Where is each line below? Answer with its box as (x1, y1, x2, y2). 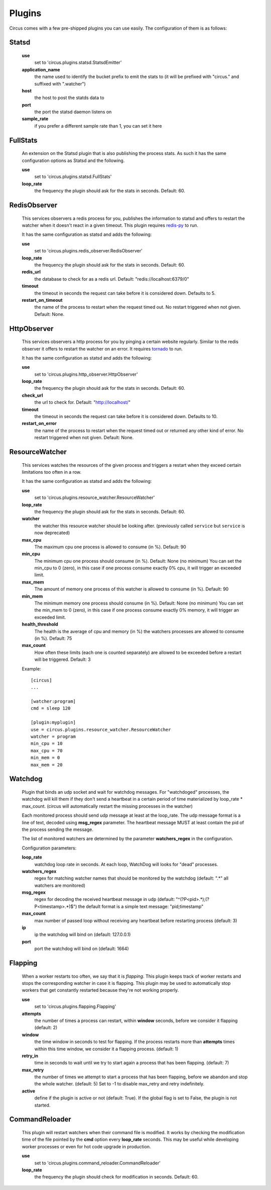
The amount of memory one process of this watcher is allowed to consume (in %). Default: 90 (34, 586, 229, 592)
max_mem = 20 (31, 762, 63, 768)
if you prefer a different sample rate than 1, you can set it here (34, 123, 162, 129)
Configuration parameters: (22, 845, 77, 851)
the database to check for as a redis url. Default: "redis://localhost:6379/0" (34, 276, 189, 282)
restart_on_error (22, 420, 57, 427)
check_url (22, 392, 43, 398)
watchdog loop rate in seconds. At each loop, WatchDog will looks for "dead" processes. (34, 861, 218, 867)
